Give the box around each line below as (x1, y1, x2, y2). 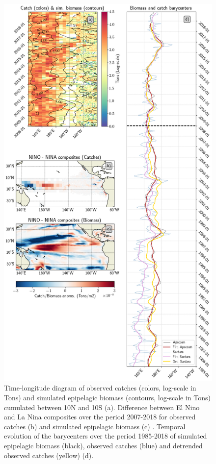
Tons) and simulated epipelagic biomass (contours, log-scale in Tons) (4, 392, 211, 402)
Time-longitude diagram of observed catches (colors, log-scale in (4, 383, 196, 393)
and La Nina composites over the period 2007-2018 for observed (4, 412, 196, 422)
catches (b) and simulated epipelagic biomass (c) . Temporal (4, 421, 186, 431)
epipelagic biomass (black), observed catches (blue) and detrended (4, 440, 203, 450)
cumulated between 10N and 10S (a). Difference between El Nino (4, 402, 200, 412)
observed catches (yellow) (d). (4, 450, 94, 460)
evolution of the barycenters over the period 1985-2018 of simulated (4, 431, 207, 441)
